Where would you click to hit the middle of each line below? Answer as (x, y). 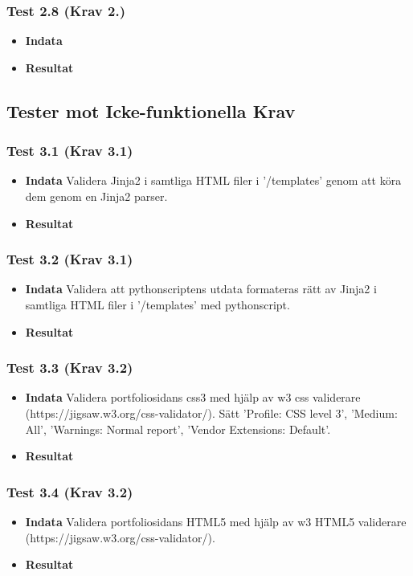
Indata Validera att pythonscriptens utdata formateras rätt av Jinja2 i (201, 289)
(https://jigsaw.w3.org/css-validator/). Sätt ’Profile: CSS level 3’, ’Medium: (211, 413)
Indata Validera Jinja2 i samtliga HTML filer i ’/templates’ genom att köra (213, 180)
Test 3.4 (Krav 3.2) (70, 491)
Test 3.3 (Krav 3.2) (70, 368)
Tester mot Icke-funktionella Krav (151, 110)
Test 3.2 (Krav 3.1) (70, 259)
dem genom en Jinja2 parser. (96, 196)
